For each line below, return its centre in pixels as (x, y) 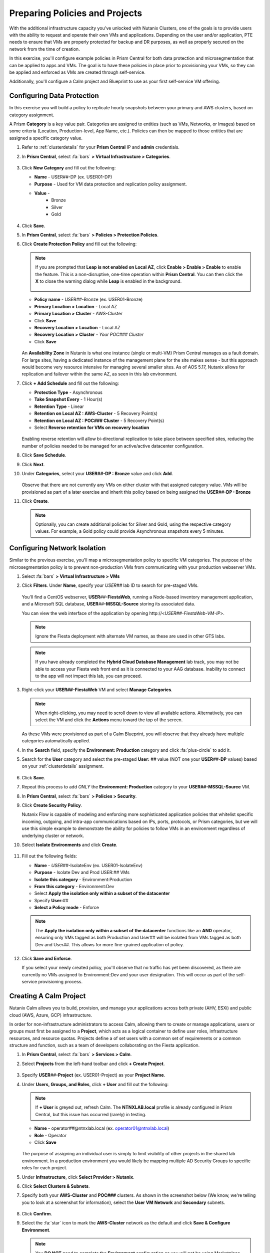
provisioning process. (60, 982)
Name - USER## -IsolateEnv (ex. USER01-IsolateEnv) (88, 865)
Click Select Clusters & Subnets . (56, 1186)
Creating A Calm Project (47, 996)
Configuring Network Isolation (57, 548)
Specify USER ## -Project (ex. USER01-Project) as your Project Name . (93, 1075)
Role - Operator (50, 1135)
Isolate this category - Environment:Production (83, 879)
